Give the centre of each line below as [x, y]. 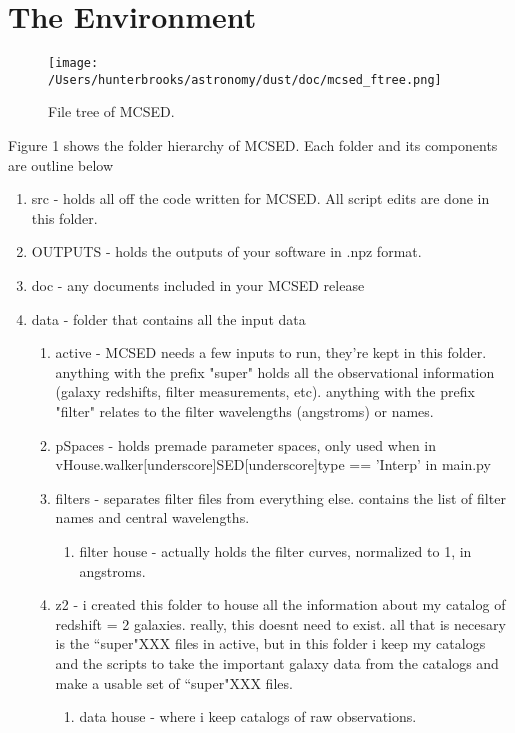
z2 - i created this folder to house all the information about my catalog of [280, 604]
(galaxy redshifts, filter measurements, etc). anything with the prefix [265, 391]
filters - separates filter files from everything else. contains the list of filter [280, 497]
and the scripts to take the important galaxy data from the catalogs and [277, 662]
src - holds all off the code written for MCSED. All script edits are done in [260, 198]
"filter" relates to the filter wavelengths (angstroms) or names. [244, 410]
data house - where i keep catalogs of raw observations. [248, 716]
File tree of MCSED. [111, 111]
